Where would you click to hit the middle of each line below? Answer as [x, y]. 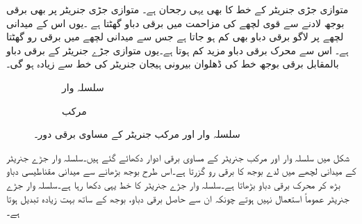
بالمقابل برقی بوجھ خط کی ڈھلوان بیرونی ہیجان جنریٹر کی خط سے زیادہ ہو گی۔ [173, 64]
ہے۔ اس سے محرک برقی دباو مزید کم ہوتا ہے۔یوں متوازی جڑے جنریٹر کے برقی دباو [178, 50]
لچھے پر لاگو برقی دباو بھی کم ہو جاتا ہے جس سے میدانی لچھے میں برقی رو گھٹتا [175, 37]
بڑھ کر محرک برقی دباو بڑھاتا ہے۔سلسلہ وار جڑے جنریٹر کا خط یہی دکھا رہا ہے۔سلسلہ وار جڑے [173, 184]
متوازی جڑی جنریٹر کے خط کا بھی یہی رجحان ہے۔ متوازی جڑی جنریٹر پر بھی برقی [178, 9]
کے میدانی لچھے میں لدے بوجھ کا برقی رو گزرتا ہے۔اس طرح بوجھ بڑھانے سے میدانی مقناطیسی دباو [181, 171]
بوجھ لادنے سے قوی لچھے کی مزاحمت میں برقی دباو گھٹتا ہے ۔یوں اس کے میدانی [175, 23]
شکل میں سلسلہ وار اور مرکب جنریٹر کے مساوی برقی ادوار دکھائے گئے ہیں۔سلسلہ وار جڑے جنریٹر [178, 157]
